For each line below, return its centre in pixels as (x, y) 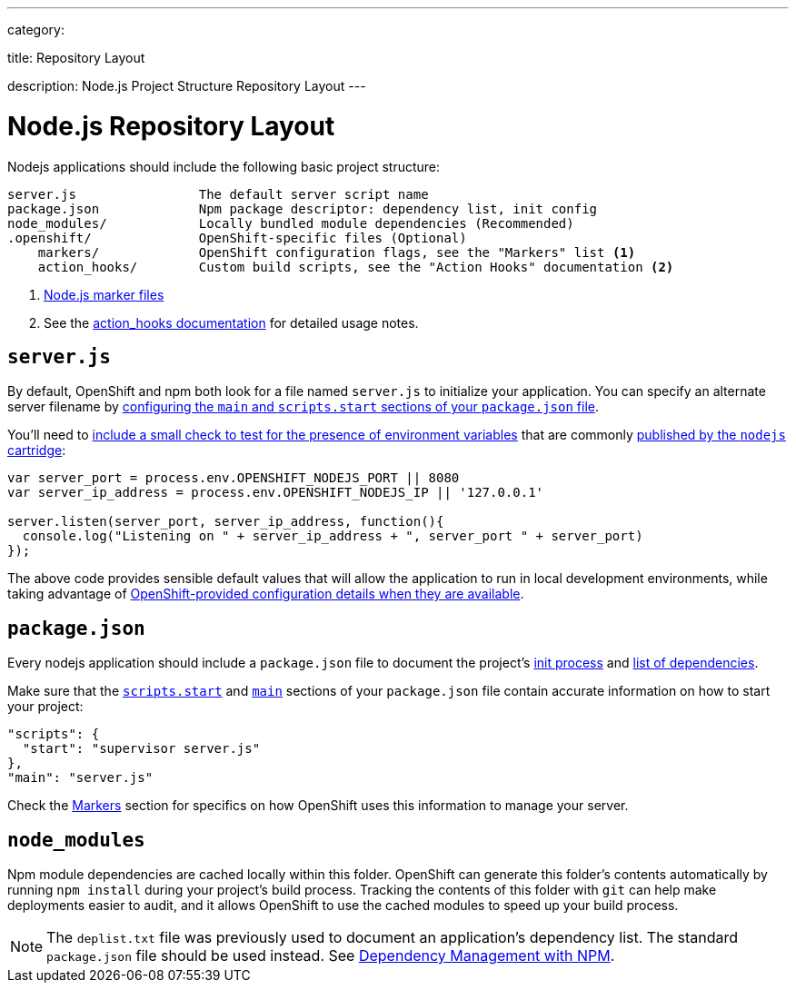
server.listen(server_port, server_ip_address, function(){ (226, 522)
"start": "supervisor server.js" (141, 749)
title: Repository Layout (76, 58)
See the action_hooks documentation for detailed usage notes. (231, 322)
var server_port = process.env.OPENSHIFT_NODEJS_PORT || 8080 (234, 478)
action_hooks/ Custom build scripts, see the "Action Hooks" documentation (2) (356, 267)
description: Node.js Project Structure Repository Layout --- (187, 86)
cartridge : (37, 450)
